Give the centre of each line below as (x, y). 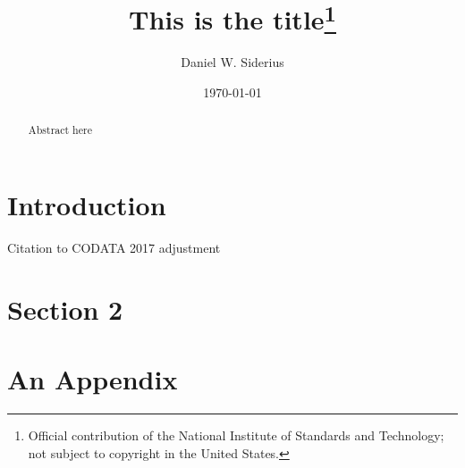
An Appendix (93, 379)
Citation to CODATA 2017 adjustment (114, 248)
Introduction (87, 205)
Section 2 (65, 309)
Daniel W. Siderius (232, 62)
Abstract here (60, 130)
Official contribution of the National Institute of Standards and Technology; (236, 435)
